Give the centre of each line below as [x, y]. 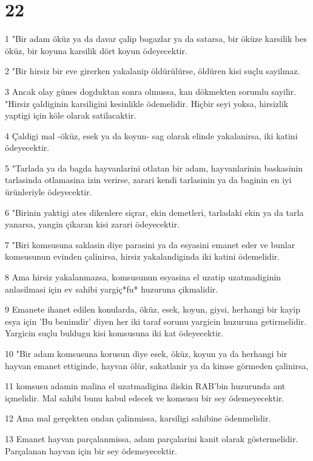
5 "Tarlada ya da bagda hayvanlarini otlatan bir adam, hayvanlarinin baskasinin [154, 168]
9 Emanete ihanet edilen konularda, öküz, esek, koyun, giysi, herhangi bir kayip [153, 309]
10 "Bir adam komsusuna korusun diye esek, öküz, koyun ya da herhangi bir [146, 353]
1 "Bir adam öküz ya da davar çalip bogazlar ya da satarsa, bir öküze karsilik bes [156, 39]
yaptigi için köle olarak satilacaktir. [71, 115]
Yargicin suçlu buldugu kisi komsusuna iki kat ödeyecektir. [114, 333]
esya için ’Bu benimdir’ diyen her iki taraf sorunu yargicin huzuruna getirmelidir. [156, 321]
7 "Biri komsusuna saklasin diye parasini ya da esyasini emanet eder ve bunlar [150, 244]
